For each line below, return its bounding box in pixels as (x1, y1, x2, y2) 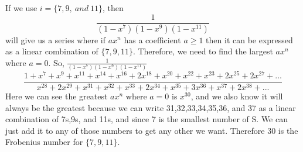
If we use (5, 2, 38, 13)
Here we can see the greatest (5, 90, 108, 102)
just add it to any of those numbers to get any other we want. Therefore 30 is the (5, 124, 298, 136)
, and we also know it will (190, 90, 283, 102)
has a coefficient (124, 33, 181, 46)
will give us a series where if (5, 33, 105, 46)
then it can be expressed (206, 33, 293, 46)
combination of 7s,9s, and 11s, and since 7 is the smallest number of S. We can (5, 113, 288, 125)
